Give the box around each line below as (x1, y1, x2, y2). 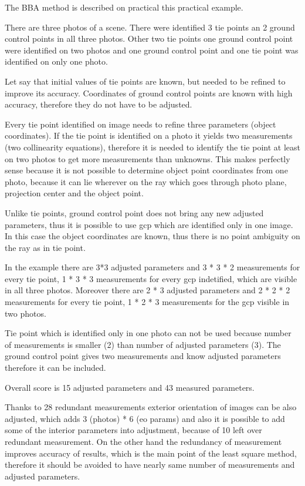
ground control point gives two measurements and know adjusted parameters (5, 350, 281, 362)
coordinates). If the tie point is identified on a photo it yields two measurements (5, 129, 293, 142)
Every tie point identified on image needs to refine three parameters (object (5, 118, 276, 130)
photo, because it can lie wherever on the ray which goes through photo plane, (5, 175, 287, 187)
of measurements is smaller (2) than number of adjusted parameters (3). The (5, 338, 281, 350)
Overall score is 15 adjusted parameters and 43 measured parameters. (5, 381, 255, 393)
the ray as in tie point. (5, 241, 86, 253)
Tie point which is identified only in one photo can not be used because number (5, 327, 292, 339)
